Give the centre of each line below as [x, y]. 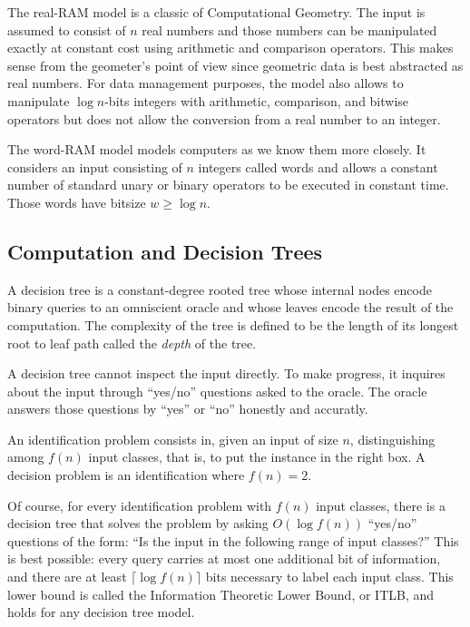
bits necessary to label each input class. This [329, 577]
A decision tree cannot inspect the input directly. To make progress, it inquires [226, 373]
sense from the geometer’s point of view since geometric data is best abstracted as [235, 65]
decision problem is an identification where [126, 475]
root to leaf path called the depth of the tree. [132, 343]
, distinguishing [392, 439]
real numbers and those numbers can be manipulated [289, 29]
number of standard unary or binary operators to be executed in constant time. [228, 185]
